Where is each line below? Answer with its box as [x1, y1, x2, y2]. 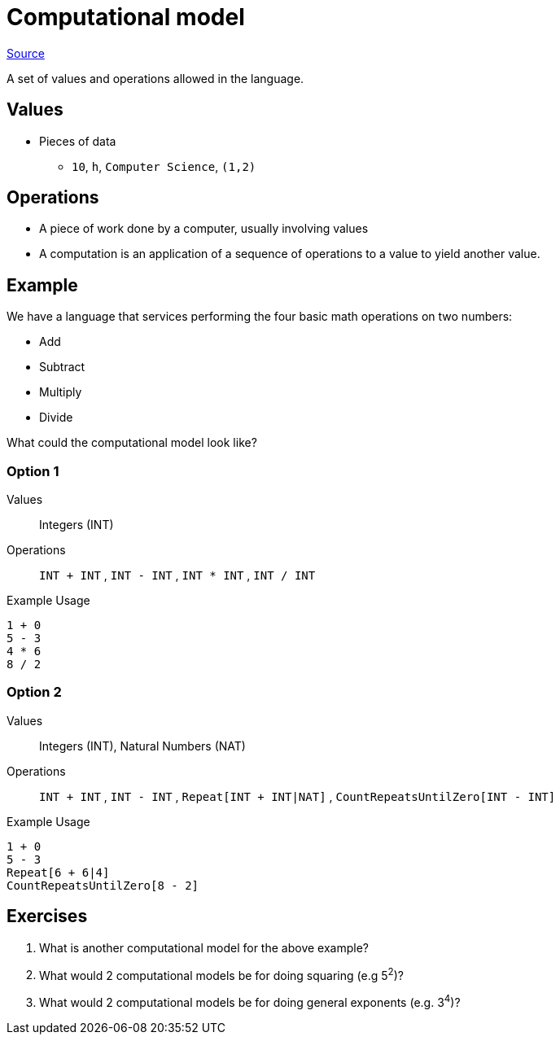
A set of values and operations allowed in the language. [7, 71, 304, 85]
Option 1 [7, 462, 59, 479]
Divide [39, 410, 73, 425]
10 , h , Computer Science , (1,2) [72, 159, 256, 173]
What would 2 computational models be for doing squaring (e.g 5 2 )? [39, 965, 404, 982]
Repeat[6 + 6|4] [7, 865, 110, 879]
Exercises [7, 906, 88, 927]
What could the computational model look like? [7, 435, 257, 450]
